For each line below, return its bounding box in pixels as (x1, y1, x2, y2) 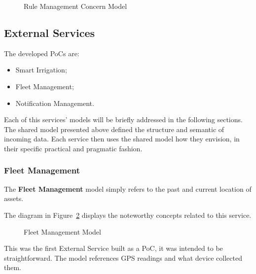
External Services (4, 25, 95, 40)
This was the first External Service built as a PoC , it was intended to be (4, 243, 223, 253)
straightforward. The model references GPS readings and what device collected (4, 252, 242, 263)
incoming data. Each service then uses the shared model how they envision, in (4, 134, 240, 144)
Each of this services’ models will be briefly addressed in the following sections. (4, 114, 243, 125)
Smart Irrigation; (15, 65, 67, 75)
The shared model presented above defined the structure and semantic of (4, 124, 224, 134)
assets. (4, 193, 24, 204)
